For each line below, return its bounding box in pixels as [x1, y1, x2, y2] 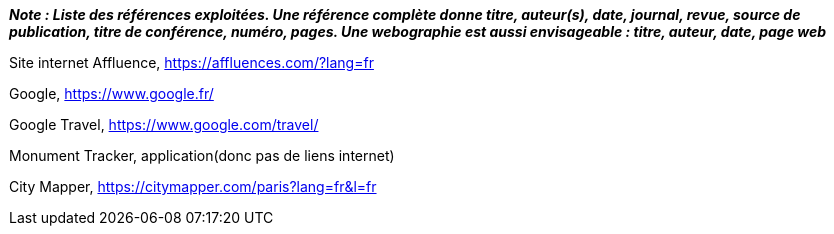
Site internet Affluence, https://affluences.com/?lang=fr [9, 54, 374, 71]
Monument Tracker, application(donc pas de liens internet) [9, 147, 395, 164]
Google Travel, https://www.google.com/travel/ [9, 116, 319, 133]
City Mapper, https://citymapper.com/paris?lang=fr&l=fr [9, 178, 377, 195]
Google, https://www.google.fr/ [9, 85, 214, 102]
